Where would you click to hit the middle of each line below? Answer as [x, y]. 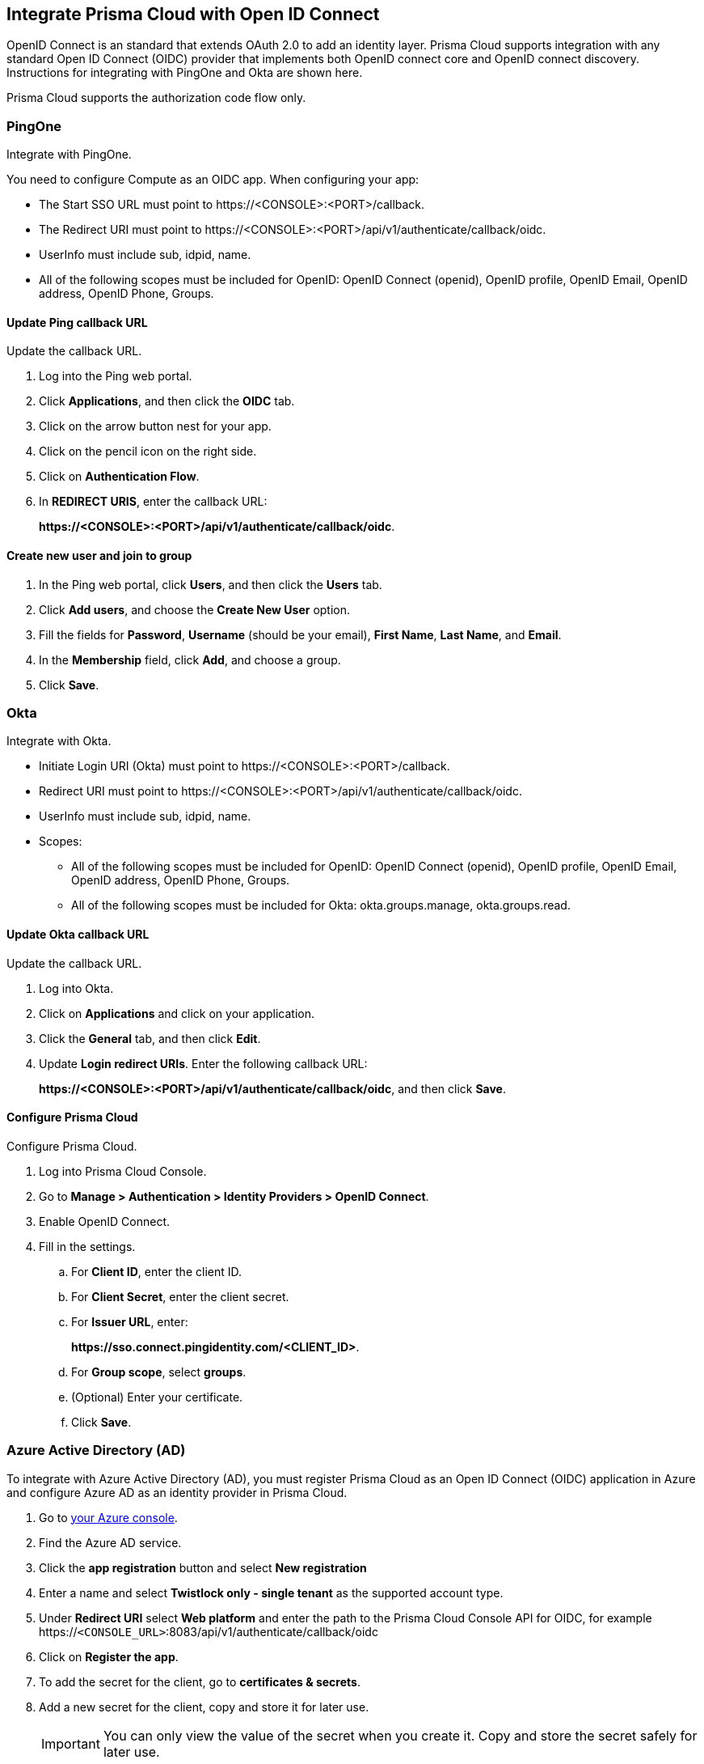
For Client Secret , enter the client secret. [180, 1296]
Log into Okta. [76, 988]
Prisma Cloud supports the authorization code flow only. [156, 98]
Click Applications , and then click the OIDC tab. [167, 401]
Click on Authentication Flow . [119, 477]
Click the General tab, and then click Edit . [150, 1038]
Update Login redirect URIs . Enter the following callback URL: [203, 1063]
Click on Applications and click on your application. [177, 1013]
